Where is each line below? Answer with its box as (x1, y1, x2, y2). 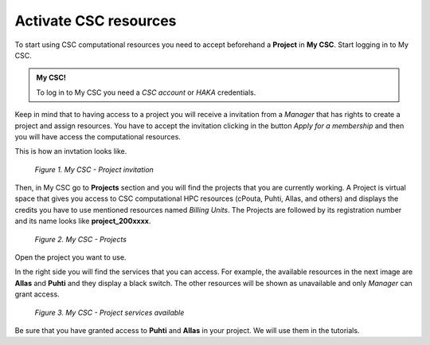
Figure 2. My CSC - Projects (34, 234, 127, 244)
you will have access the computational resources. (14, 131, 181, 141)
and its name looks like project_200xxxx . (14, 216, 151, 226)
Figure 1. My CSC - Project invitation (34, 164, 154, 174)
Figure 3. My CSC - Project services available (34, 308, 185, 317)
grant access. (14, 289, 60, 299)
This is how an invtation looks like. (14, 147, 127, 156)
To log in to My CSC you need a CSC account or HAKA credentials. (36, 88, 256, 97)
